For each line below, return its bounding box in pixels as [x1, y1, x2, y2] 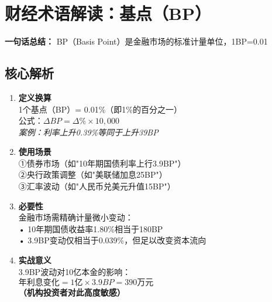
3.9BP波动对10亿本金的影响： [18, 265, 131, 277]
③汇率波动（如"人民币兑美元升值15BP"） [18, 180, 175, 192]
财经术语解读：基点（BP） [5, 1, 211, 25]
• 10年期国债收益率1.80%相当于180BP [18, 222, 163, 235]
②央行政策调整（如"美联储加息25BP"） [18, 168, 167, 181]
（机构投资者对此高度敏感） [18, 286, 125, 298]
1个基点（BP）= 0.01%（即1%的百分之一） [18, 103, 183, 115]
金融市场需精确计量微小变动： [18, 211, 133, 223]
